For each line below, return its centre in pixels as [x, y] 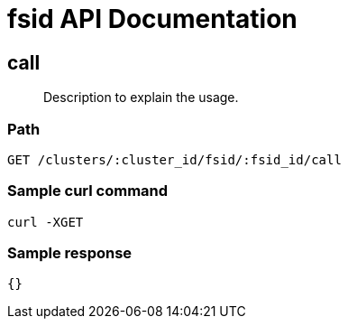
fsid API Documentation [152, 19]
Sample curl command [88, 191]
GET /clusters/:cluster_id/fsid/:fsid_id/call [174, 159]
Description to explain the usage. [141, 98]
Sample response [70, 253]
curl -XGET [46, 222]
